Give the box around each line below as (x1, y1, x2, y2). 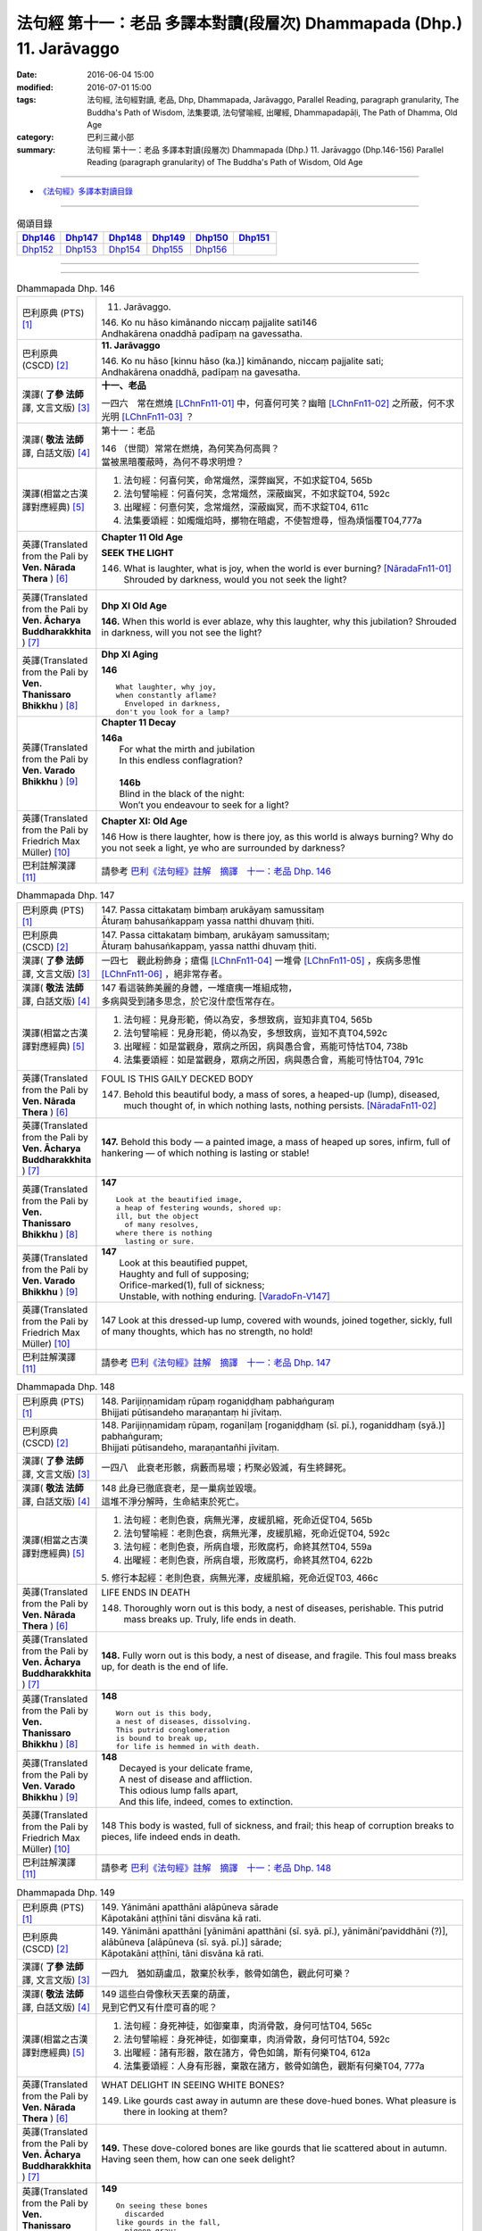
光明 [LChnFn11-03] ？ (101, 411, 195, 423)
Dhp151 (238, 232, 270, 245)
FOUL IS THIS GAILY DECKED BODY (101, 1072, 253, 1084)
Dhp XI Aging (101, 648, 159, 660)
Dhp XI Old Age (101, 599, 168, 611)
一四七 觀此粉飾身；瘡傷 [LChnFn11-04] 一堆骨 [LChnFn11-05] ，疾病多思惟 (101, 954, 421, 966)
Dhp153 (65, 244, 97, 256)
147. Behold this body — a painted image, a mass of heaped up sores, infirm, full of (101, 1135, 451, 1148)
